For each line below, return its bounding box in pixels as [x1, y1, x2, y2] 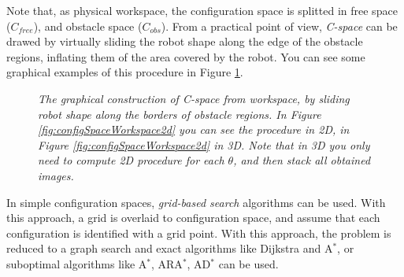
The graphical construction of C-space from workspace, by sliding [38, 90, 350, 106]
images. [38, 167, 74, 183]
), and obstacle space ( [33, 17, 143, 34]
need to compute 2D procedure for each [38, 152, 224, 168]
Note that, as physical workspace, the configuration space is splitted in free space [6, 2, 398, 18]
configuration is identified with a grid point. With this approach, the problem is [6, 224, 391, 241]
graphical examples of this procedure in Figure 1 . [6, 64, 243, 80]
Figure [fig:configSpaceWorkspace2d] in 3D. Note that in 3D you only [38, 136, 370, 153]
